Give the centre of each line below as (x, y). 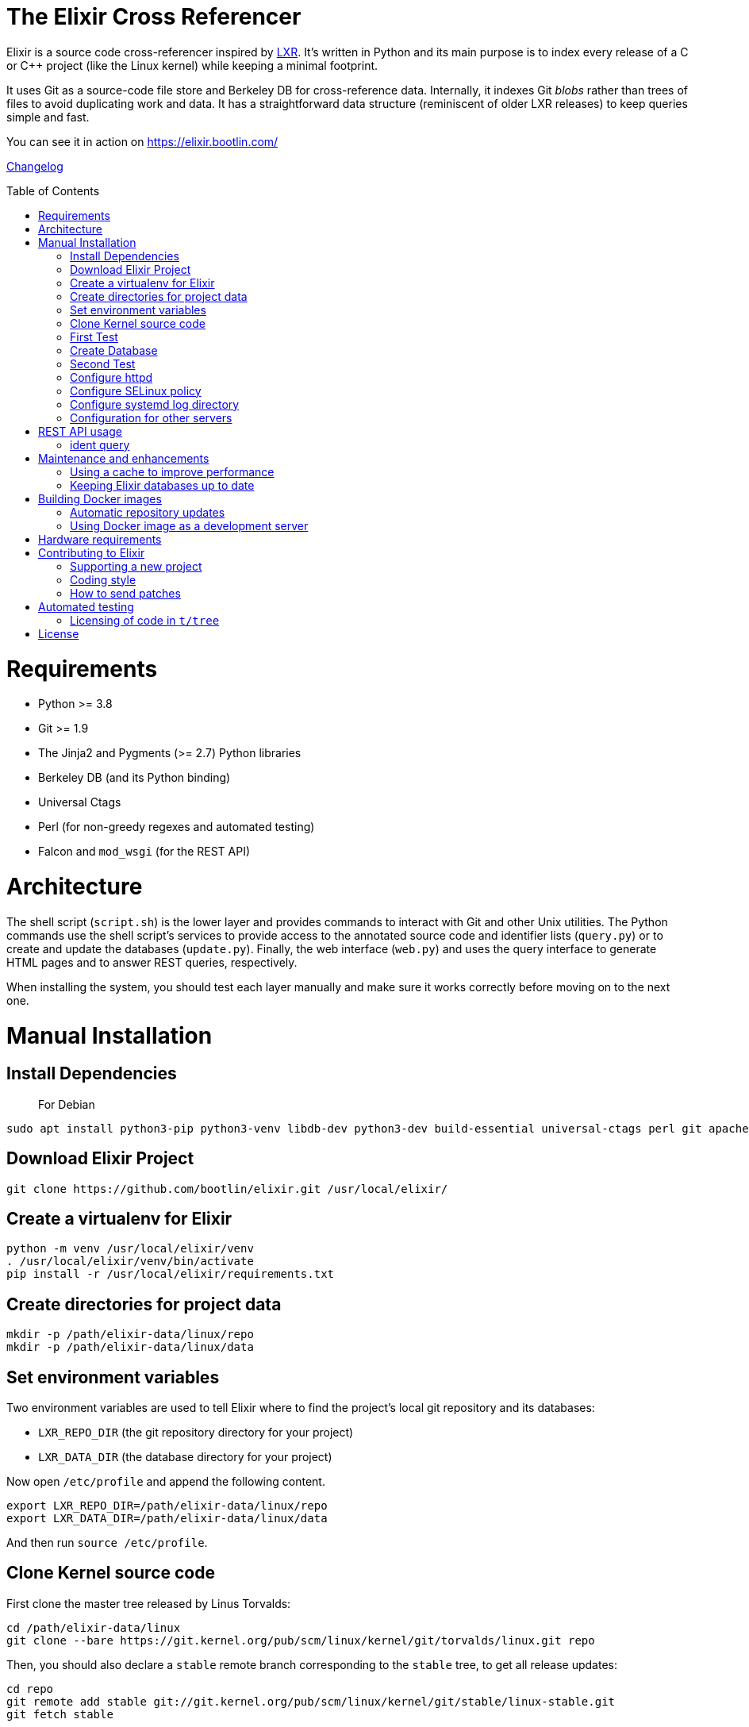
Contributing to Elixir (92, 552)
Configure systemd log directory (155, 404)
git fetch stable (60, 1714)
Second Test (103, 363)
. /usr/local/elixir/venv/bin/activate (130, 1262)
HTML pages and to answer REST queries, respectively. (152, 962)
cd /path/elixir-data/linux (94, 1627)
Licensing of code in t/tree (145, 620)
